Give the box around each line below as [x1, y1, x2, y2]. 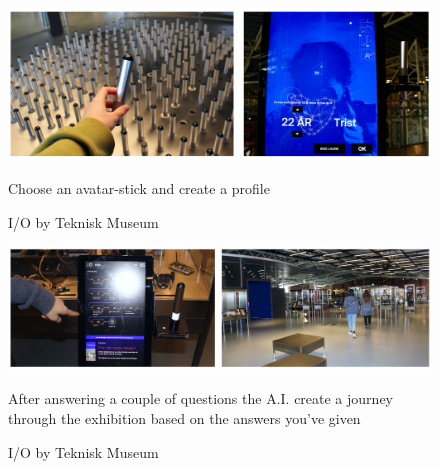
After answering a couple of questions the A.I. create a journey [8, 388, 393, 409]
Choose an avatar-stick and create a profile [8, 177, 270, 198]
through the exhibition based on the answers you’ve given [8, 407, 361, 428]
